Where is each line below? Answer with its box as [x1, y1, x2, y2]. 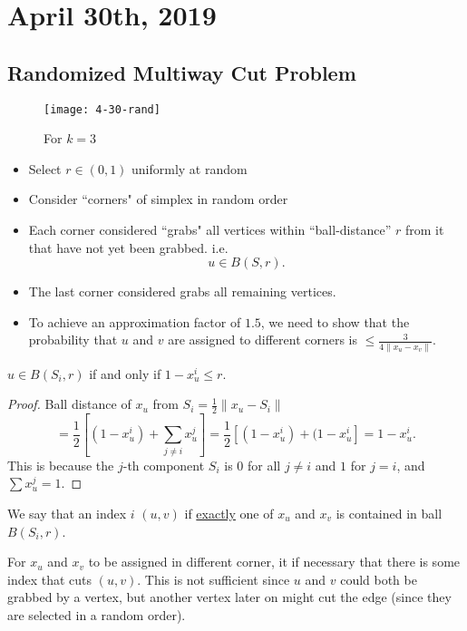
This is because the [7, 455, 114, 474]
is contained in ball [336, 503, 443, 522]
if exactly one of [184, 503, 274, 522]
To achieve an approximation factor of [28, 312, 241, 331]
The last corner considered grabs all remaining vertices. [28, 282, 336, 301]
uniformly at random [131, 159, 248, 178]
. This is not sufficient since [137, 569, 290, 588]
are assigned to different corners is [168, 330, 358, 349]
